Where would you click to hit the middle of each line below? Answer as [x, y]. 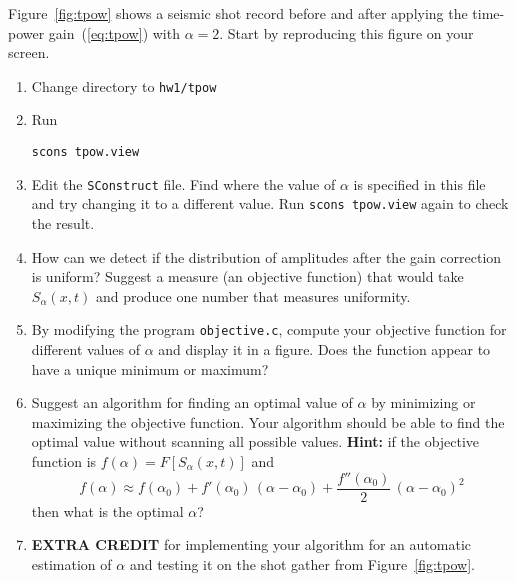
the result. [63, 223]
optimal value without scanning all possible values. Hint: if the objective [255, 441]
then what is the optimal [107, 510]
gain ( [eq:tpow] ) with [114, 32]
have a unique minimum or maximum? [150, 368]
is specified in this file [419, 183]
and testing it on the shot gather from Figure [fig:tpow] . [302, 563]
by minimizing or [423, 402]
